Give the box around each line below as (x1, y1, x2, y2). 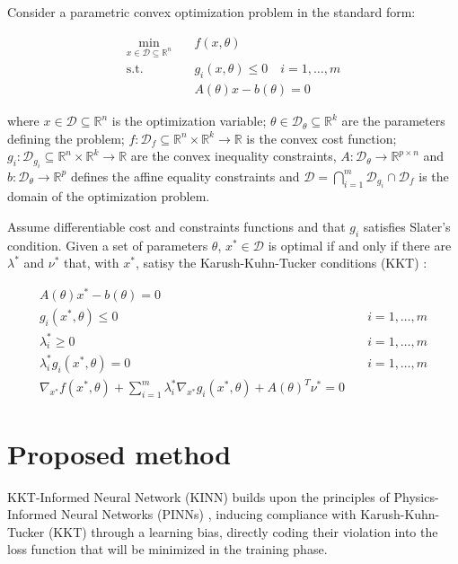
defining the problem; (7, 128, 125, 147)
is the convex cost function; (246, 128, 397, 147)
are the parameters (341, 111, 445, 130)
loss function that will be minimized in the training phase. (7, 540, 328, 559)
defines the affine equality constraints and (70, 166, 300, 185)
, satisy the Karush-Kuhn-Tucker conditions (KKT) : (135, 253, 427, 272)
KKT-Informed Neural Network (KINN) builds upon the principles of (7, 487, 390, 506)
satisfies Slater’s (363, 216, 451, 235)
